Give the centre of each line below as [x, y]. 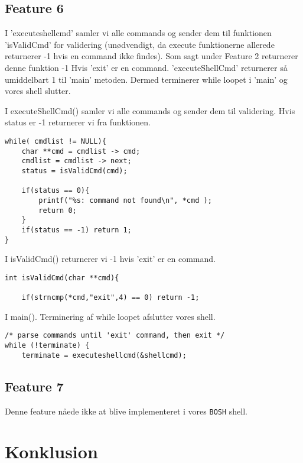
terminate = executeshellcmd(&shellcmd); [104, 355]
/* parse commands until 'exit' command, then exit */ [115, 336]
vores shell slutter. [38, 91]
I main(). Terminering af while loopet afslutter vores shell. [110, 316]
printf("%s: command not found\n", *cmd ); [125, 200]
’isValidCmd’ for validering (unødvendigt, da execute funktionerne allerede [140, 44]
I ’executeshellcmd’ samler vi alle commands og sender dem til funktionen [138, 33]
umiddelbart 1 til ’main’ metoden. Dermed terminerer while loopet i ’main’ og [146, 79]
